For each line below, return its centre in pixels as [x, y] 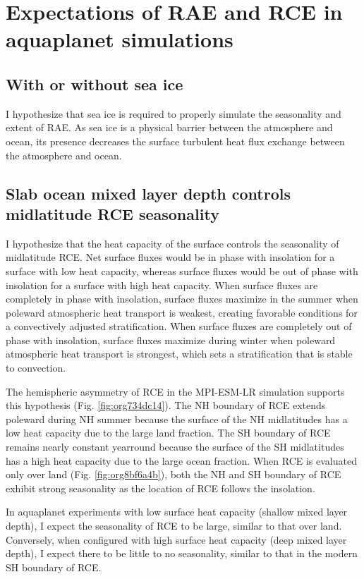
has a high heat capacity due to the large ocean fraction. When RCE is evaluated [181, 460]
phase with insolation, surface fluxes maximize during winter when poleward [171, 340]
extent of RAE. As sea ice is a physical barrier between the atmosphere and [169, 127]
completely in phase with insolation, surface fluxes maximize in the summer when [182, 299]
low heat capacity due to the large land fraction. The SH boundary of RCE [168, 433]
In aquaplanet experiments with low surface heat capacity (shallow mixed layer [177, 512]
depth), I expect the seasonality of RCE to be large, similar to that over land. [174, 526]
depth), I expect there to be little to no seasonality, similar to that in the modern [182, 553]
